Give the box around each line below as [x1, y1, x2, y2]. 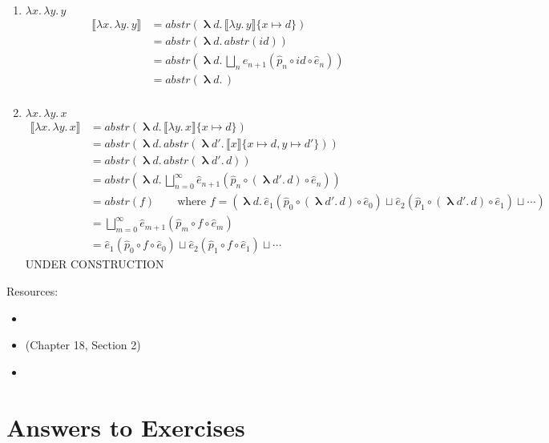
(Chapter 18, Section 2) [25, 336, 141, 353]
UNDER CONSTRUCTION [25, 256, 164, 272]
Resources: [6, 282, 59, 299]
